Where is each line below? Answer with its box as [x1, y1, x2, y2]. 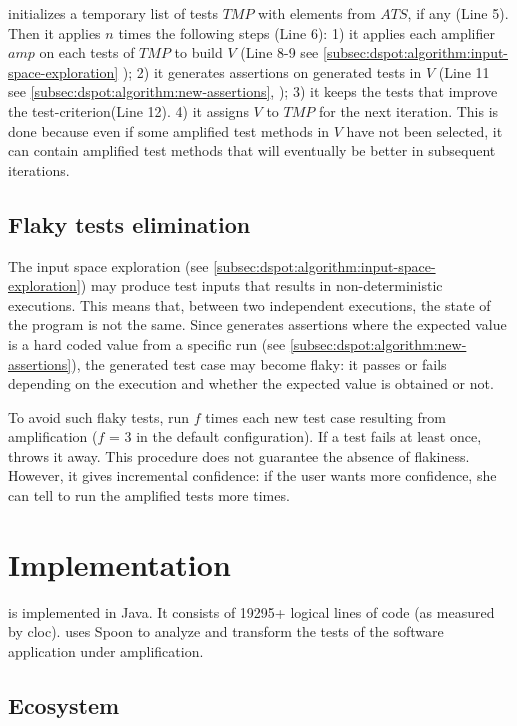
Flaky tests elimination [8, 208, 251, 239]
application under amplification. [8, 640, 204, 661]
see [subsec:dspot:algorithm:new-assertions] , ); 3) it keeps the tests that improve [8, 81, 498, 102]
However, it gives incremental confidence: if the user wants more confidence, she [8, 465, 497, 486]
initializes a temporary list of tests [8, 3, 218, 23]
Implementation [8, 543, 231, 584]
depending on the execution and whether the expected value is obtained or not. [8, 373, 494, 394]
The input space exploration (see [8, 255, 209, 276]
